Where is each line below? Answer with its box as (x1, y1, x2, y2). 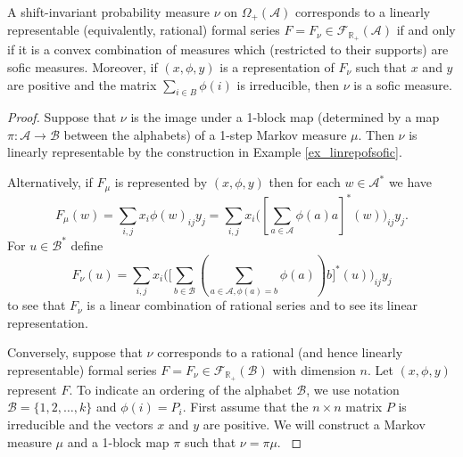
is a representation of (219, 57, 335, 76)
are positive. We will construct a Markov (203, 415, 426, 433)
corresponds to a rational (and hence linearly (157, 343, 403, 362)
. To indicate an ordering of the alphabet (69, 379, 293, 398)
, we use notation (306, 379, 400, 398)
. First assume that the (182, 397, 309, 416)
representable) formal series (7, 360, 157, 379)
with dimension (272, 360, 356, 379)
